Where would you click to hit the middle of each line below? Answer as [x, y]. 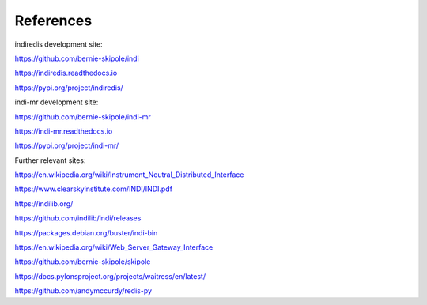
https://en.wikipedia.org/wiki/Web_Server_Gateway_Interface [114, 247]
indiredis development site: [59, 44]
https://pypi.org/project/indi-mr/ [67, 145]
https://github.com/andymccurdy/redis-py [83, 291]
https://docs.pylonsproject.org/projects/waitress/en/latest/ [110, 276]
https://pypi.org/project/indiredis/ [69, 88]
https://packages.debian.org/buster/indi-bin [86, 232]
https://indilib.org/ [44, 203]
